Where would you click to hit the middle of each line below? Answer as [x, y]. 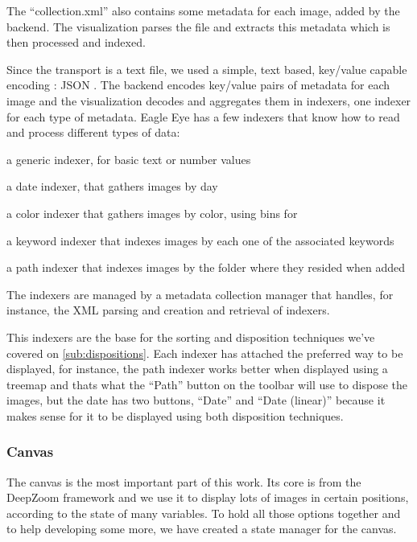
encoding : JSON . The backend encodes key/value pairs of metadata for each [198, 85]
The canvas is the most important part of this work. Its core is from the [184, 481]
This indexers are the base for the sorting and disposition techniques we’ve [191, 337]
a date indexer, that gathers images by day [112, 186]
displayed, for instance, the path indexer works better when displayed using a [197, 369]
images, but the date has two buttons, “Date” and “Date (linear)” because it [196, 400]
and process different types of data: [93, 132]
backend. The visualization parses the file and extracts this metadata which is [198, 26]
